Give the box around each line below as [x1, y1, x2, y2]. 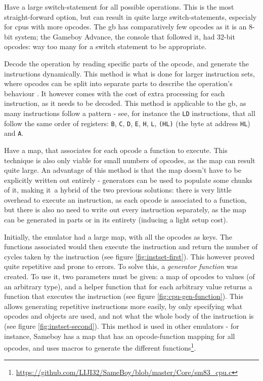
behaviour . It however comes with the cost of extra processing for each [4, 88, 225, 98]
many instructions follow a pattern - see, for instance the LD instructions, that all [4, 107, 255, 118]
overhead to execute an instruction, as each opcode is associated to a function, [4, 194, 247, 205]
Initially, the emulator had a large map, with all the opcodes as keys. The [4, 231, 233, 242]
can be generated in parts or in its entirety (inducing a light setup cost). [4, 214, 228, 225]
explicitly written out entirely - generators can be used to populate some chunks [4, 174, 252, 185]
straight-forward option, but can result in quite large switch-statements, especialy [4, 11, 257, 22]
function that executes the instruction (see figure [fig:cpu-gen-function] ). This [4, 291, 243, 301]
